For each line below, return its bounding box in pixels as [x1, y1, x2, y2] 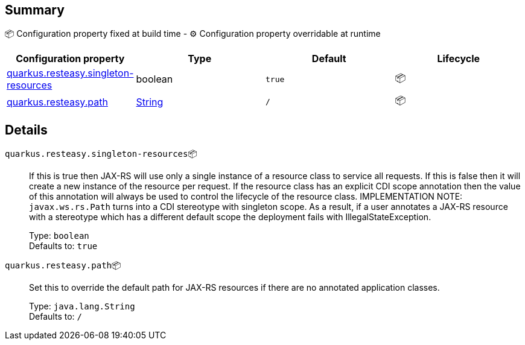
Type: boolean [29, 230, 89, 241]
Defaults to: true [29, 241, 98, 252]
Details [5, 122, 48, 138]
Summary [5, 2, 65, 17]
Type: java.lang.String [29, 301, 135, 312]
